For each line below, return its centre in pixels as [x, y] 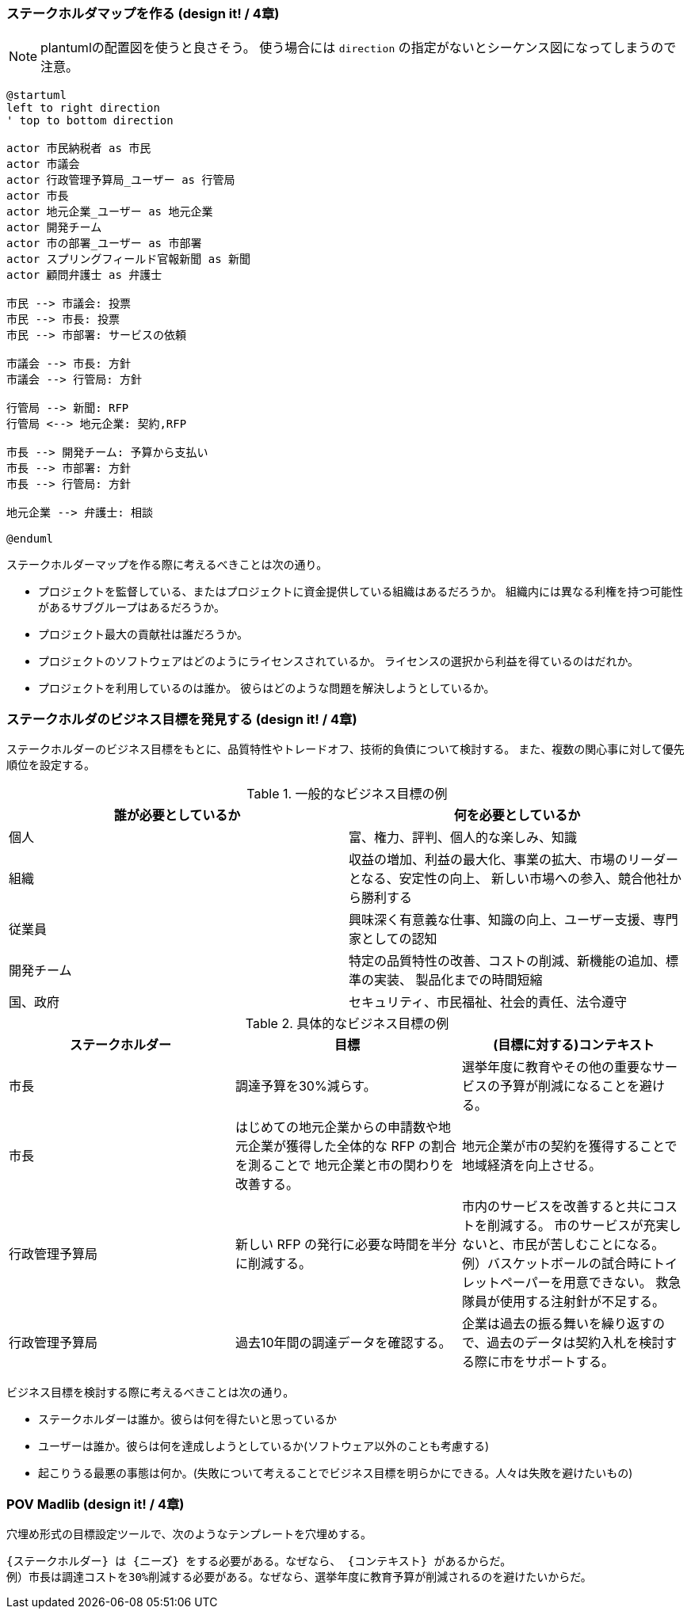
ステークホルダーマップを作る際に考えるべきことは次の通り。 [167, 565]
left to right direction [83, 108]
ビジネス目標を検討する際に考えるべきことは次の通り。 [151, 1392]
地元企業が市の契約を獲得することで [569, 1146]
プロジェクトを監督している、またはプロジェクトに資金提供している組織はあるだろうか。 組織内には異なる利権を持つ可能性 [361, 592]
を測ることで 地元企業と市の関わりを [345, 1166]
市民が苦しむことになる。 [588, 1245]
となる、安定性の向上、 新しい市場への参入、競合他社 [509, 879]
